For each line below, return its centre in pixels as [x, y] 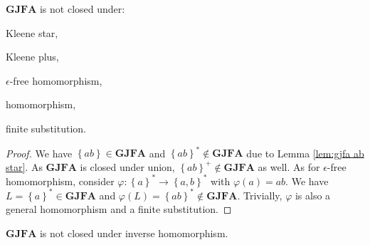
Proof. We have [39, 153]
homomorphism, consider [60, 181]
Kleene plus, [32, 57]
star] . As [24, 166]
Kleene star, [32, 32]
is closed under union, [127, 166]
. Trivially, [260, 195]
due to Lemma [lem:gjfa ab [305, 153]
